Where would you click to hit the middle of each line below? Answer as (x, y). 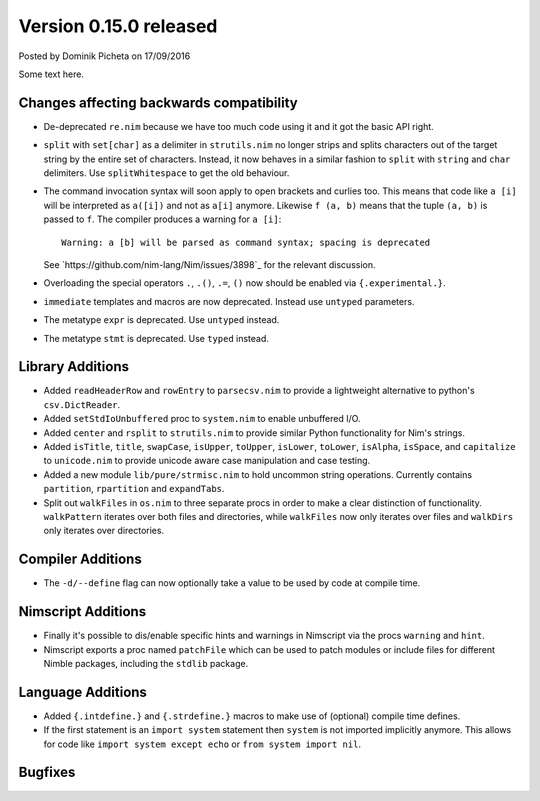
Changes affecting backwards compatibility (158, 102)
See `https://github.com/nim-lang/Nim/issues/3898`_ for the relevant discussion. (209, 264)
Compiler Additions (80, 559)
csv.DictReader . (82, 404)
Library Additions (74, 366)
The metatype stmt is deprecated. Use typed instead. (156, 338)
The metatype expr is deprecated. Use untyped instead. (161, 320)
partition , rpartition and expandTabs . (134, 489)
